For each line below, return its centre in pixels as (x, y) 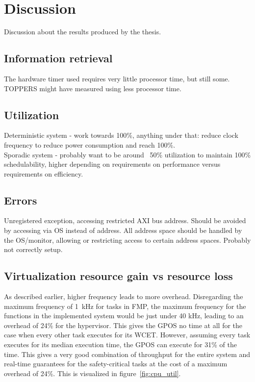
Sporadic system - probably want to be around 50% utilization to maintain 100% (127, 154)
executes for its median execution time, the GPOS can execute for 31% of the (120, 344)
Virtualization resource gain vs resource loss (118, 276)
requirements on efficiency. (44, 173)
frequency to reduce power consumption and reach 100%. (90, 144)
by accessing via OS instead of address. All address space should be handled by (123, 230)
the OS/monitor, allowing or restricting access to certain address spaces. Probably (127, 240)
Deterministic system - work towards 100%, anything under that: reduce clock (121, 135)
